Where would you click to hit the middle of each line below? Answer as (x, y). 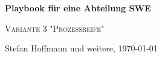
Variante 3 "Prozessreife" (55, 28)
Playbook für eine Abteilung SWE (78, 8)
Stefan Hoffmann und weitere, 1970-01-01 (81, 48)
